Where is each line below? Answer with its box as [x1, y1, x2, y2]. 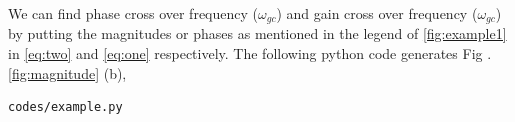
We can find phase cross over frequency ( [8, 3, 258, 23]
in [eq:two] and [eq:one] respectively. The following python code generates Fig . [8, 43, 492, 64]
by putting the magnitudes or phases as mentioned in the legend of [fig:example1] [8, 23, 507, 44]
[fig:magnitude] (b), [8, 62, 127, 83]
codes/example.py [8, 100, 123, 115]
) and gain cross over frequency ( [276, 3, 478, 23]
